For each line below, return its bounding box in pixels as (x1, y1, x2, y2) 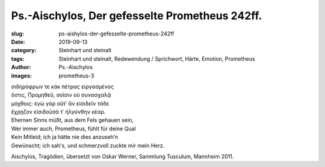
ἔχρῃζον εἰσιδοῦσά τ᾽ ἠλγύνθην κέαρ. (11, 108, 106, 115)
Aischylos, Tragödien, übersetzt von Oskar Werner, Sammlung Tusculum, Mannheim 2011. (11, 153, 234, 160)
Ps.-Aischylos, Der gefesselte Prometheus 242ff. (11, 9, 262, 22)
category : (11, 47, 37, 54)
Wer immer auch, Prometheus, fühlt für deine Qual (11, 125, 136, 132)
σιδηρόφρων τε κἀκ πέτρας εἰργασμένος (11, 83, 114, 90)
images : (11, 72, 32, 79)
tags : (11, 55, 25, 62)
